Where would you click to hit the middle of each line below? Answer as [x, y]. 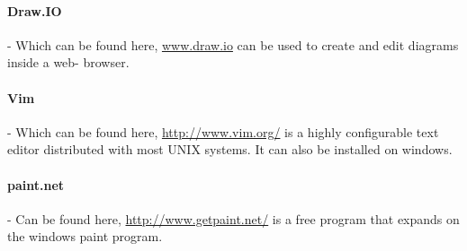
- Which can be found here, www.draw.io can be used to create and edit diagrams [233, 44]
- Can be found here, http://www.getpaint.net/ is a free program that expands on [233, 218]
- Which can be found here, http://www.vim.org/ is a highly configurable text [223, 131]
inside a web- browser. [68, 62]
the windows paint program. [85, 236]
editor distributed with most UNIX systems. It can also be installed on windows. [230, 149]
